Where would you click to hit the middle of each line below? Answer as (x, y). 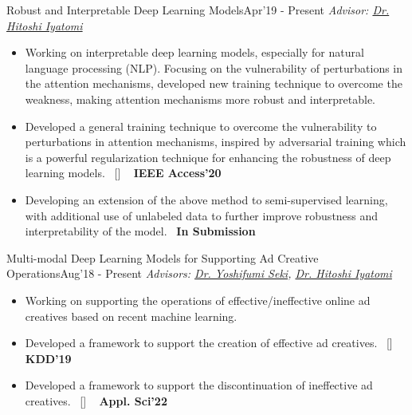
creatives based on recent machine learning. (131, 316)
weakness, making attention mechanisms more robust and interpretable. (200, 99)
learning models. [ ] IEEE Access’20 (123, 173)
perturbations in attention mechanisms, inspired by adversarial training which (216, 142)
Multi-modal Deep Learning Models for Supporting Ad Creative (163, 257)
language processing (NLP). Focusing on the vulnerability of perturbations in (214, 67)
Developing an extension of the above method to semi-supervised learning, (206, 199)
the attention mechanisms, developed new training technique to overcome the (214, 83)
